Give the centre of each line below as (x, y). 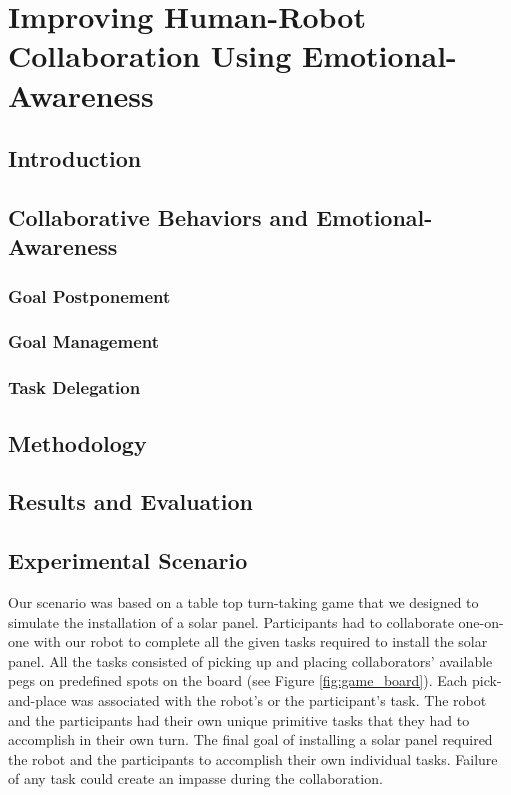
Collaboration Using (150, 55)
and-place (37, 699)
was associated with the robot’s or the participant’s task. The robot (278, 699)
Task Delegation (74, 387)
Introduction (75, 158)
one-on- (481, 621)
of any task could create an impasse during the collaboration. (195, 778)
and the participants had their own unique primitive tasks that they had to (239, 719)
